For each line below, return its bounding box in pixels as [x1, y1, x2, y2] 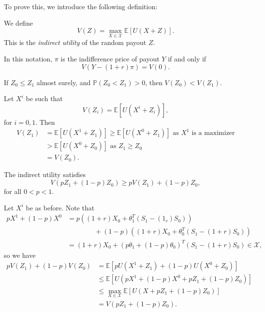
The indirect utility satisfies [4, 169, 86, 179]
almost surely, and [36, 77, 91, 87]
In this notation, [4, 54, 53, 63]
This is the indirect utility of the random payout [4, 37, 147, 47]
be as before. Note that [26, 202, 95, 212]
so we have [4, 250, 36, 260]
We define [4, 17, 33, 28]
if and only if [168, 54, 206, 63]
